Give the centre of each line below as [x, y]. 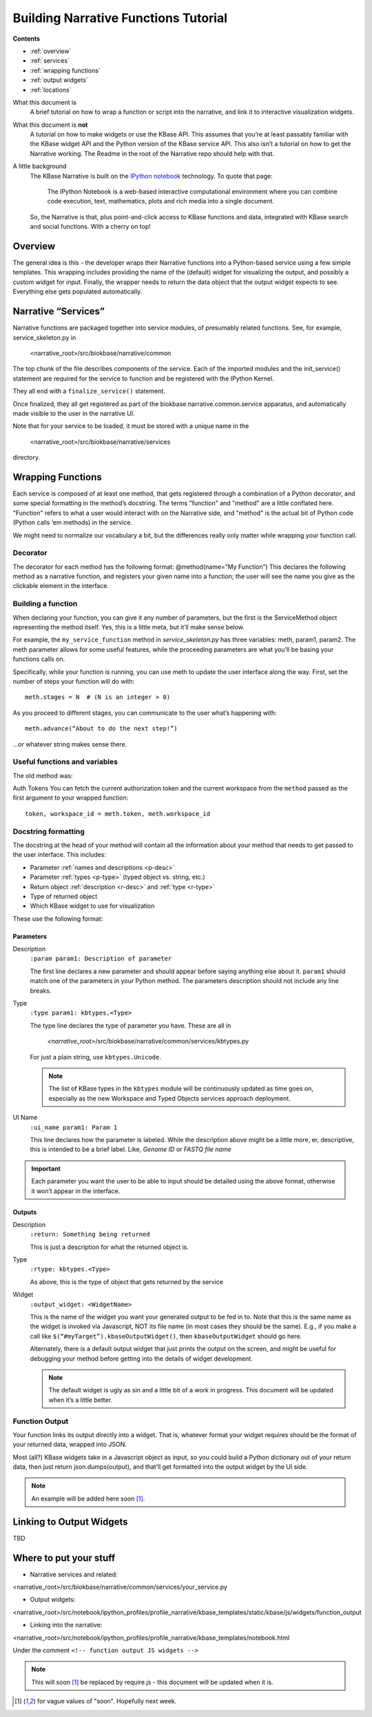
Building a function [45, 604]
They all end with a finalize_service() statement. [89, 391]
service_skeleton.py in [44, 337]
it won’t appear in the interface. [76, 1191]
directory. [27, 458]
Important [46, 1168]
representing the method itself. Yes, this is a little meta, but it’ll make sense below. [128, 627]
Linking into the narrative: [66, 1625]
